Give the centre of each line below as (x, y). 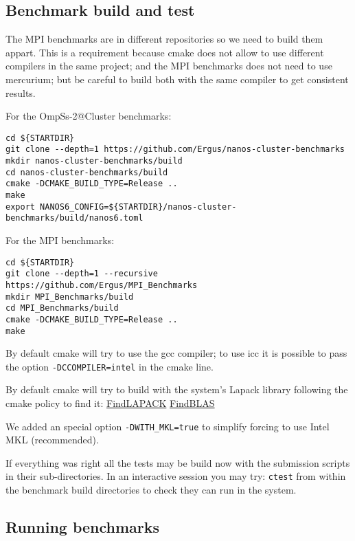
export (20, 207)
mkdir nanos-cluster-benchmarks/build (94, 161)
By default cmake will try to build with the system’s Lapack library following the (177, 389)
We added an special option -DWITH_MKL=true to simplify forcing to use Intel (168, 426)
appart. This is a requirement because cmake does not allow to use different (165, 52)
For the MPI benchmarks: (60, 240)
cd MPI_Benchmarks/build (62, 308)
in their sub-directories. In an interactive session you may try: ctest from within (176, 476)
